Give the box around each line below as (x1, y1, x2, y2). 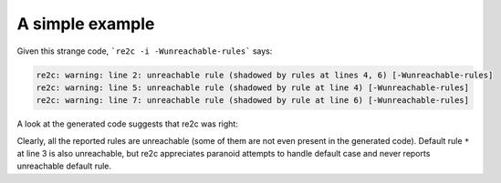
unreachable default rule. (16, 160, 112, 172)
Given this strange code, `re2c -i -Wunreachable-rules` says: (16, 46, 273, 56)
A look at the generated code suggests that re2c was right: (16, 118, 239, 129)
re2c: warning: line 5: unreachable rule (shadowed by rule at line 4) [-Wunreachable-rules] (36, 82, 470, 93)
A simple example (16, 14, 155, 34)
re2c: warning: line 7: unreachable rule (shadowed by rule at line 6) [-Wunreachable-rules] (36, 96, 470, 106)
